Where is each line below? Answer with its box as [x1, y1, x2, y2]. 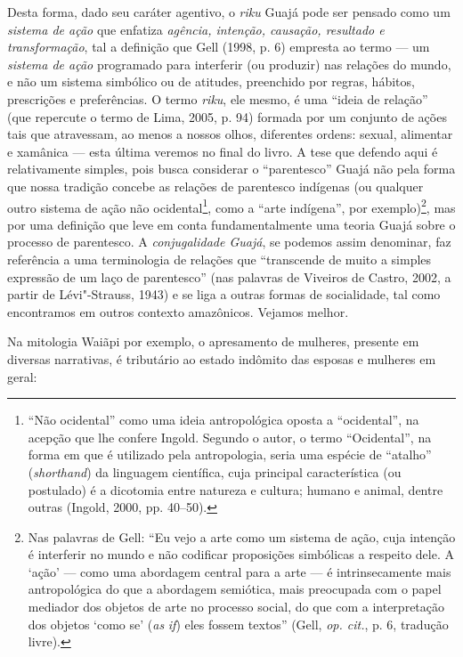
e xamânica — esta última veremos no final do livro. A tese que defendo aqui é [7, 142, 438, 160]
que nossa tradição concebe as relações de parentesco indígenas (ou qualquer [7, 176, 424, 195]
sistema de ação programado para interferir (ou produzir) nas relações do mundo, [7, 54, 451, 73]
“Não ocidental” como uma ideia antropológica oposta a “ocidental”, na [28, 410, 419, 429]
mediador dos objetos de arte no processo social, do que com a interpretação [28, 597, 445, 616]
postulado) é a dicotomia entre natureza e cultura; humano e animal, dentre [28, 480, 443, 499]
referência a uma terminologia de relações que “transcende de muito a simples [7, 249, 432, 268]
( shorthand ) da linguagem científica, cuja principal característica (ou [28, 462, 402, 481]
